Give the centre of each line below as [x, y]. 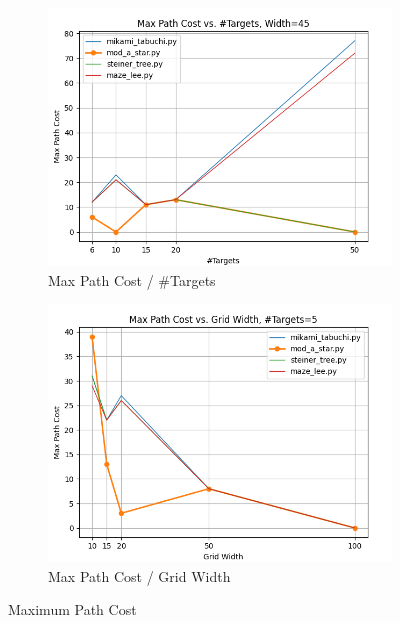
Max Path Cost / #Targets [132, 279]
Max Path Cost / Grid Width [139, 575]
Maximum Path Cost [72, 609]
